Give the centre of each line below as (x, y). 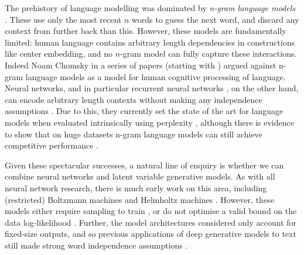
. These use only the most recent (63, 19)
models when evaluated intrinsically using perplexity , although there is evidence (149, 122)
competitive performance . (52, 145)
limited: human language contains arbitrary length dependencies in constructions (150, 42)
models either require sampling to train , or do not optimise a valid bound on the (151, 211)
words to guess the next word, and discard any (216, 19)
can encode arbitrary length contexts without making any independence (134, 99)
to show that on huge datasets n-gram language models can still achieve (134, 134)
